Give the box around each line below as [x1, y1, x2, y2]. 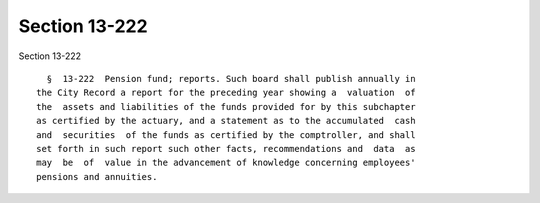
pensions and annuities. [36, 171, 158, 182]
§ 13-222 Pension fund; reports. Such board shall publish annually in [46, 73, 416, 84]
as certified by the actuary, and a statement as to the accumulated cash [36, 115, 416, 127]
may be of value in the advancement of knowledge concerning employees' [36, 157, 416, 169]
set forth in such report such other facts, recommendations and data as [36, 143, 416, 154]
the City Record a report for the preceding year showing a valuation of [36, 87, 416, 99]
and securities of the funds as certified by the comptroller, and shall [36, 129, 416, 140]
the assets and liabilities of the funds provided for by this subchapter [36, 101, 416, 112]
